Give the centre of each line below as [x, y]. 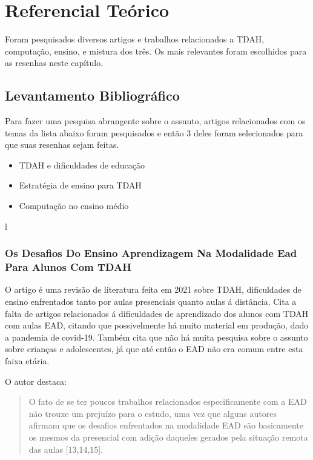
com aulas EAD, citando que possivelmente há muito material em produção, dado [157, 325]
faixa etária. [27, 360]
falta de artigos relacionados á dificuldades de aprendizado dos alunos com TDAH [157, 313]
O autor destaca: [36, 381]
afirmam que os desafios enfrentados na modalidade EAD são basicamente [166, 425]
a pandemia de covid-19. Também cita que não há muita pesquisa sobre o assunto [156, 337]
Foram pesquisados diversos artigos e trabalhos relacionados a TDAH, [135, 39]
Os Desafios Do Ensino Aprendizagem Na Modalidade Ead [151, 253]
